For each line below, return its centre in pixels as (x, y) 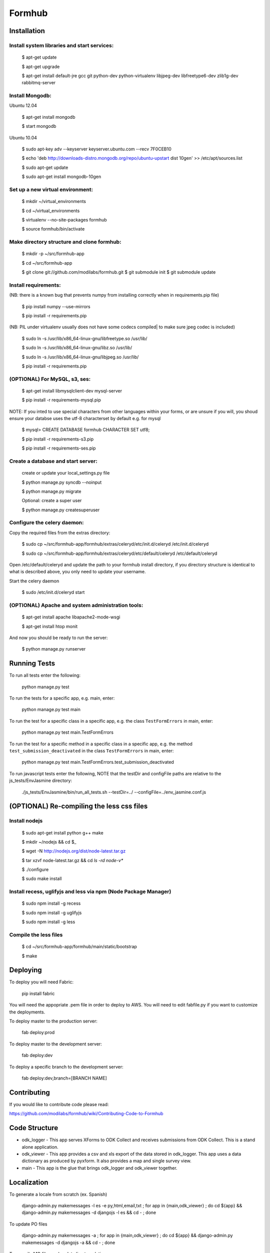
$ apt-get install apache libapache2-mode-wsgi (71, 617)
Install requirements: (35, 285)
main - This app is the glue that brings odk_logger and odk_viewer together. (99, 1168)
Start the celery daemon (34, 581)
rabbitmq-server (39, 83)
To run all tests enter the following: (45, 675)
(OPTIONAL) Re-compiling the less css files (78, 806)
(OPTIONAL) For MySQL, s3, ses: (50, 379)
